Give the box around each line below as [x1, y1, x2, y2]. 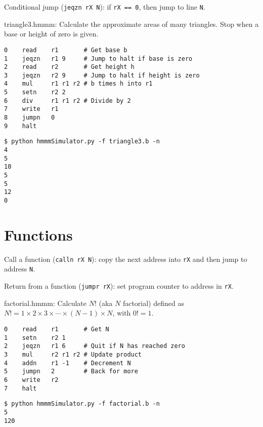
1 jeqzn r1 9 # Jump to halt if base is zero [4, 55, 193, 62]
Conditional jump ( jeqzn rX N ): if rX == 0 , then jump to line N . [4, 2, 205, 12]
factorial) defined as [122, 297, 184, 308]
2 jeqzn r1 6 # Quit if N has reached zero [4, 342, 185, 350]
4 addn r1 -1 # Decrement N [4, 359, 131, 367]
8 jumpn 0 [4, 114, 55, 122]
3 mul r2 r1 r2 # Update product [4, 351, 142, 358]
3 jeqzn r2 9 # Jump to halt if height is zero [4, 71, 200, 79]
